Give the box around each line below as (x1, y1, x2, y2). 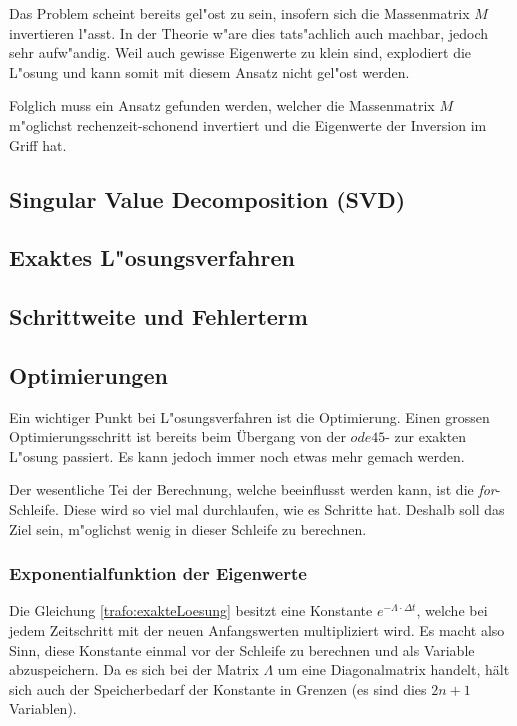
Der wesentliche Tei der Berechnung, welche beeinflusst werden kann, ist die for (9, 479, 496, 500)
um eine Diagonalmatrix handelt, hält (277, 659, 510, 680)
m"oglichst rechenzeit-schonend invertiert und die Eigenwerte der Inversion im (9, 114, 487, 135)
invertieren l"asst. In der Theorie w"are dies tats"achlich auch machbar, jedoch (9, 22, 488, 43)
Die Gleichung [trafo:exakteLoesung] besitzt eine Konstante (9, 600, 373, 621)
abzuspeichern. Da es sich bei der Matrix (9, 659, 259, 680)
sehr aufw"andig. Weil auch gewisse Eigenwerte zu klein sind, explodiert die (9, 42, 472, 63)
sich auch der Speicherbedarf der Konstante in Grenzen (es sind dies (9, 678, 427, 699)
